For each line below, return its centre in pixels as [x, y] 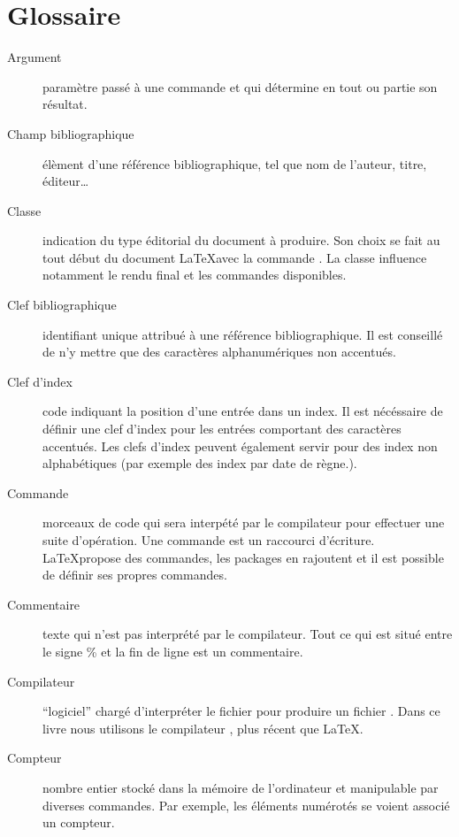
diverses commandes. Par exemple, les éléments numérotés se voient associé [246, 805]
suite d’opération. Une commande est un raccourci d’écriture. [209, 540]
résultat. [65, 104]
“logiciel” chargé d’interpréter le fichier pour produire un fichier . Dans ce [241, 711]
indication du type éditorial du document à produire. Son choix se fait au [241, 240]
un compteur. [79, 822]
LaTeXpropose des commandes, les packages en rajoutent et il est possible [243, 557]
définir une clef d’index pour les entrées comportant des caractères [222, 429]
